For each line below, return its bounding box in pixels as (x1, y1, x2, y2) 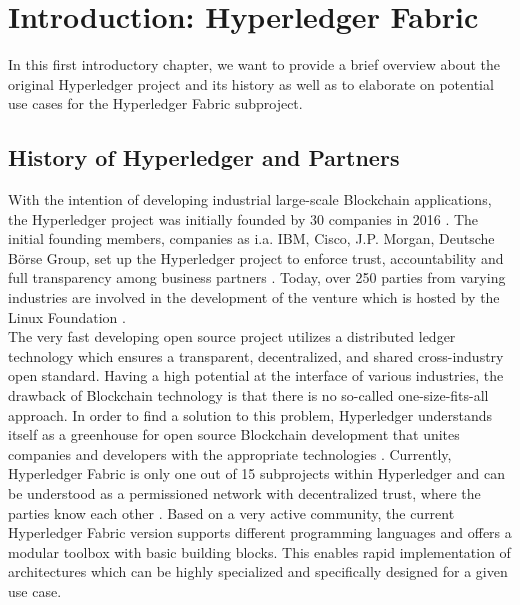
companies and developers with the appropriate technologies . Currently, (8, 443, 452, 464)
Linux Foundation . (8, 306, 126, 327)
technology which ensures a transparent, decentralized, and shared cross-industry (8, 345, 504, 366)
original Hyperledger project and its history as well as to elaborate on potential (8, 73, 494, 94)
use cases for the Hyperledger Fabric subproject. (8, 93, 303, 114)
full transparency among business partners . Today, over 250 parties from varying (8, 267, 506, 288)
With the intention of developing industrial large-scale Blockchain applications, (8, 189, 492, 210)
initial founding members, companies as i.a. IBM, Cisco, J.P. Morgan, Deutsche (8, 228, 495, 249)
